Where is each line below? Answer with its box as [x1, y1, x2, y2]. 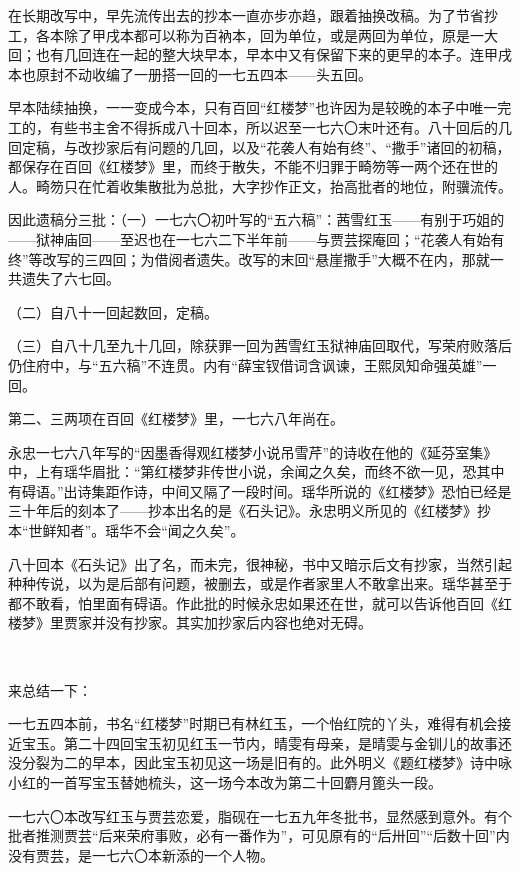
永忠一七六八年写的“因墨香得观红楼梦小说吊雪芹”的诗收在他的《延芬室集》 [8, 441, 498, 462]
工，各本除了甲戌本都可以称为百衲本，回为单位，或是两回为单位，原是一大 [8, 24, 498, 45]
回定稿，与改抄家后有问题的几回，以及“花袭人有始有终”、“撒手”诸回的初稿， [8, 136, 511, 157]
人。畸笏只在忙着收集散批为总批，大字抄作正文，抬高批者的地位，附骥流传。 [8, 175, 512, 196]
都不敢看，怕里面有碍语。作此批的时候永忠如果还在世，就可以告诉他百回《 [8, 592, 498, 613]
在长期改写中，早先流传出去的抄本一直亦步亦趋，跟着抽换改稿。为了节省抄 [8, 5, 498, 25]
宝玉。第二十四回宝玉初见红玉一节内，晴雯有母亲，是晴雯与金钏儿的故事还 [21, 732, 512, 753]
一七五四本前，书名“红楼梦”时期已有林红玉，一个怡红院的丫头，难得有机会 [8, 713, 498, 734]
